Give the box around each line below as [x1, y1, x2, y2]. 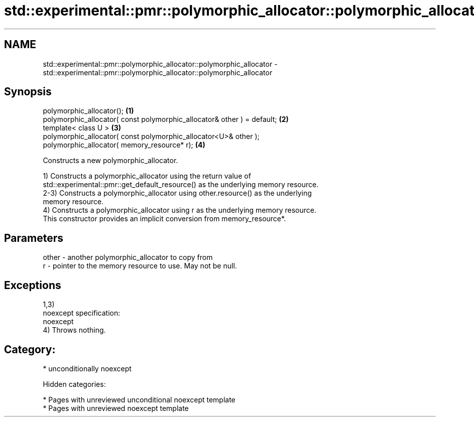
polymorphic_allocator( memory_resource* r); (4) [43, 141, 205, 150]
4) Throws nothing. [43, 326, 106, 335]
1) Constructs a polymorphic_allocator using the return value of [43, 172, 251, 181]
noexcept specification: [43, 309, 121, 318]
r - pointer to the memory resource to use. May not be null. [43, 261, 237, 270]
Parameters [4, 231, 63, 244]
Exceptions [4, 278, 61, 292]
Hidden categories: [43, 379, 106, 388]
